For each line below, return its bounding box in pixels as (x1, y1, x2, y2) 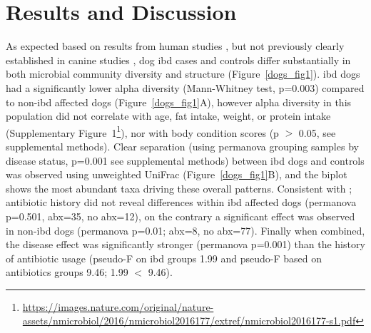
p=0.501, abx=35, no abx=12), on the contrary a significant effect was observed (6, 208, 355, 223)
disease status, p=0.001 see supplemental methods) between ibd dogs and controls (6, 153, 365, 168)
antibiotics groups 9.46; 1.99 (6, 265, 128, 280)
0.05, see (298, 125, 336, 140)
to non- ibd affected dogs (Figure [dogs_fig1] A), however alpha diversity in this (6, 94, 352, 109)
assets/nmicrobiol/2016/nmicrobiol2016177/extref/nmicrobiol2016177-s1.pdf (22, 313, 356, 328)
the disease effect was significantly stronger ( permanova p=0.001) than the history (6, 237, 365, 252)
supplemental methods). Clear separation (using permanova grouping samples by (6, 138, 359, 153)
